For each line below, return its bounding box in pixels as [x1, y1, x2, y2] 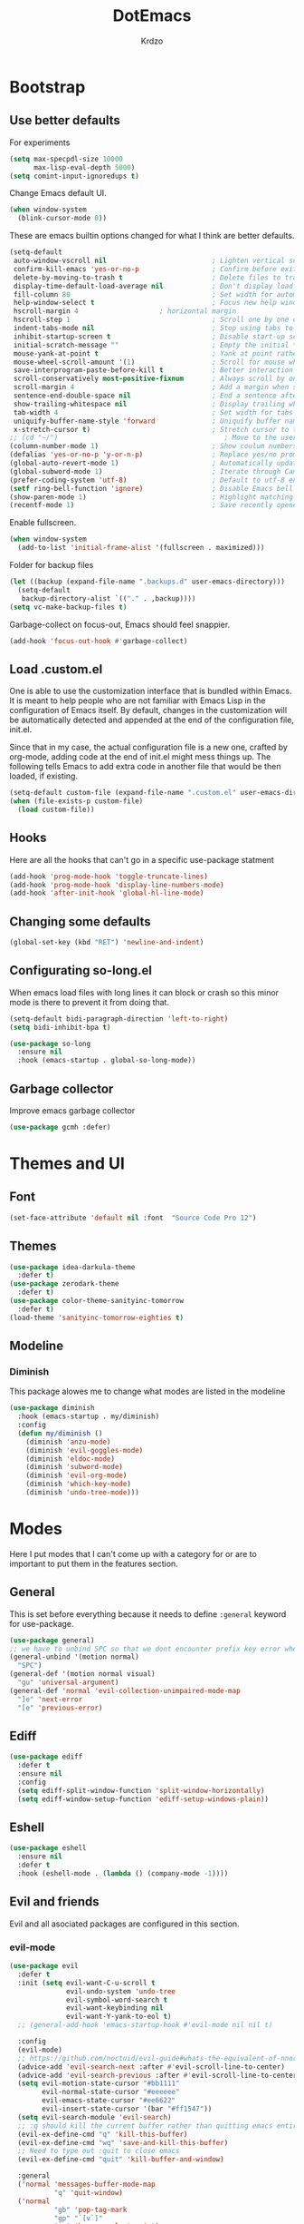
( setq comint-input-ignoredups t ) [9, 171, 140, 181]
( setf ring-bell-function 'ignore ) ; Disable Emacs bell [9, 484, 294, 493]
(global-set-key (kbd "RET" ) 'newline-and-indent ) [9, 938, 204, 947]
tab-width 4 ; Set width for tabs [13, 407, 294, 417]
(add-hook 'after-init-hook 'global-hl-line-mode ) [9, 888, 204, 898]
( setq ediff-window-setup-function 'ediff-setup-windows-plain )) [17, 1794, 270, 1804]
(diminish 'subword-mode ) [25, 1463, 124, 1472]
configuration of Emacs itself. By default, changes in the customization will [9, 705, 288, 716]
